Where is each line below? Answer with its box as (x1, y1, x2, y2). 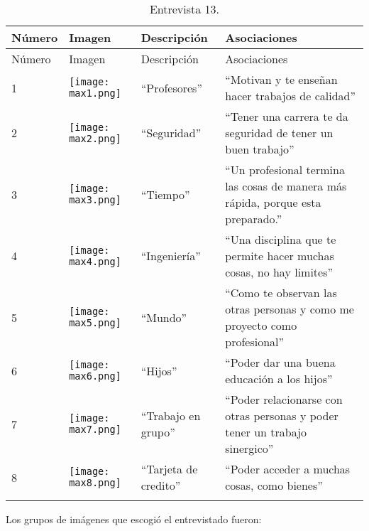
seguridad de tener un (225, 124, 334, 141)
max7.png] (69, 424, 121, 435)
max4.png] (69, 255, 121, 267)
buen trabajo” (225, 141, 294, 157)
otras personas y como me (225, 301, 354, 317)
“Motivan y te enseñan (225, 71, 338, 87)
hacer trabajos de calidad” (225, 87, 356, 104)
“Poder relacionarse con (225, 391, 343, 407)
